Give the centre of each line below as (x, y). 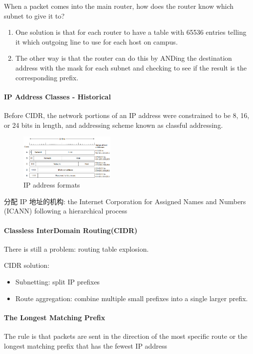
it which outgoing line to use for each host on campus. (96, 41)
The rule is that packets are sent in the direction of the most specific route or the (126, 336)
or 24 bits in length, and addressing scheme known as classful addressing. (114, 125)
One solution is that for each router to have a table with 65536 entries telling (131, 32)
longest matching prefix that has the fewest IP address (85, 345)
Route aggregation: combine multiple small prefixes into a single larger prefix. (132, 298)
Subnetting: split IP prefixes (58, 281)
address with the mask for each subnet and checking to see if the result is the (131, 67)
